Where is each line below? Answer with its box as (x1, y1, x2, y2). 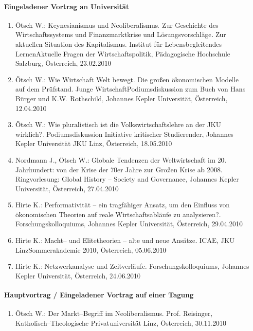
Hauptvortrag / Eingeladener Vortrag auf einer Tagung (4, 290, 194, 300)
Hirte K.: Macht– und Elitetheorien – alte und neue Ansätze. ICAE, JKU (15, 235, 235, 245)
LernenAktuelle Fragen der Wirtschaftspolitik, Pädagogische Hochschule (15, 48, 231, 58)
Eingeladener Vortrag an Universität (4, 1, 129, 11)
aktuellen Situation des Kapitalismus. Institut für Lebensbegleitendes (15, 38, 222, 49)
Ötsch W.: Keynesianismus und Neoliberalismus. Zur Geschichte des (15, 19, 218, 30)
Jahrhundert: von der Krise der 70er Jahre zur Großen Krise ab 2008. (15, 164, 223, 174)
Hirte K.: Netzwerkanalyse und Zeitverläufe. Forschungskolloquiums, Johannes (15, 261, 249, 271)
